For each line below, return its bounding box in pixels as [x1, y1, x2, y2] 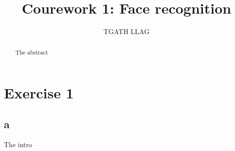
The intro [4, 139, 32, 149]
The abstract [15, 48, 48, 56]
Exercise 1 [4, 83, 74, 103]
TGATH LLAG [103, 26, 150, 37]
